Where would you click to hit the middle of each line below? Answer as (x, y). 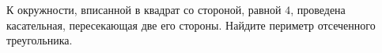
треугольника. (40, 40)
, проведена (318, 9)
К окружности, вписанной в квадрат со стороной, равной (144, 9)
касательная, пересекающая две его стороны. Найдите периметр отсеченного (191, 25)
